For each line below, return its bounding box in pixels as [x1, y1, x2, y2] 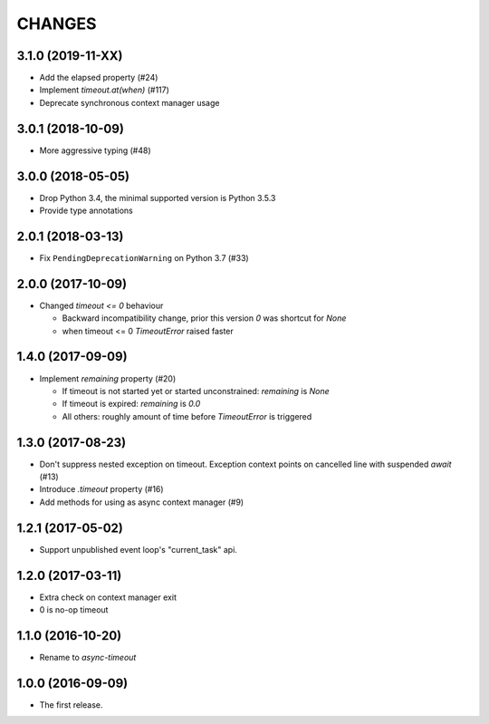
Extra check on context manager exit [39, 592, 177, 603]
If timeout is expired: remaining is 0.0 [62, 399, 201, 410]
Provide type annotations [39, 205, 133, 217]
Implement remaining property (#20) [39, 372, 177, 384]
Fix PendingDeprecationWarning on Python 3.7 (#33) [39, 252, 249, 263]
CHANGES [16, 14, 97, 34]
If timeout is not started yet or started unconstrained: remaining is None [62, 385, 330, 396]
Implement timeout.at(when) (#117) [39, 84, 169, 95]
